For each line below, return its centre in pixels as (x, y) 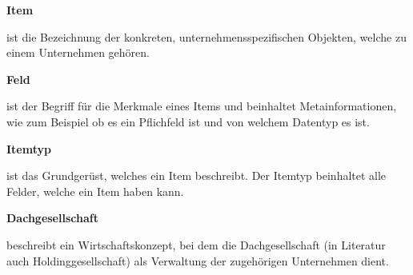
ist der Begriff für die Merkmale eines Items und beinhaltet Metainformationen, (202, 106)
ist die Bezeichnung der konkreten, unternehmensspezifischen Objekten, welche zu (206, 36)
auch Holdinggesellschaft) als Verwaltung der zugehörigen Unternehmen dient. (198, 260)
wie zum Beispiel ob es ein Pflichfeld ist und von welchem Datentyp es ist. (188, 121)
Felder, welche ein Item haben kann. (95, 191)
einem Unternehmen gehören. (78, 52)
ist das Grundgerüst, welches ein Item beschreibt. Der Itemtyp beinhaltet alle (196, 175)
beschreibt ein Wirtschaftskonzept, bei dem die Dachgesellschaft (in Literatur (196, 244)
